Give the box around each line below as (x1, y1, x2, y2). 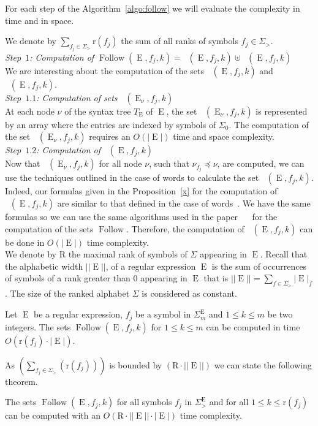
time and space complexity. (173, 130, 274, 143)
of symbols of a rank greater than (5, 272, 131, 284)
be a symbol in (135, 308, 191, 321)
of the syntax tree (64, 104, 131, 117)
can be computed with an (5, 409, 100, 422)
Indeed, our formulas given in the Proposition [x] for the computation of (5, 184, 278, 197)
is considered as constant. (142, 287, 237, 300)
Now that (5, 157, 40, 170)
